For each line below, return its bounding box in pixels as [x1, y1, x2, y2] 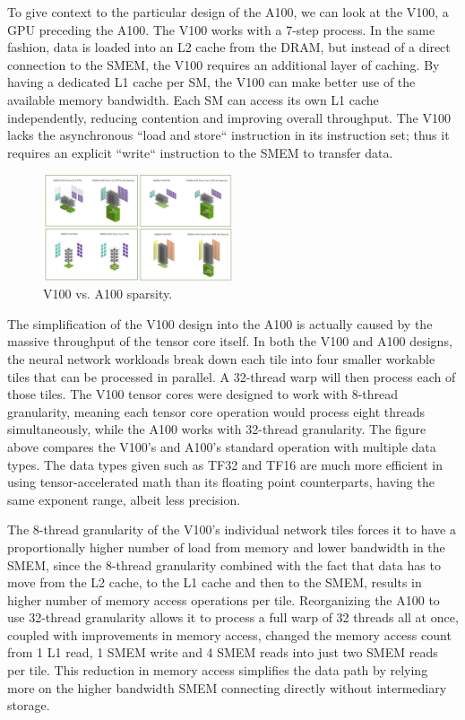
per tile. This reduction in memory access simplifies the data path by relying [7, 661, 428, 680]
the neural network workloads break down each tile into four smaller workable [7, 349, 435, 368]
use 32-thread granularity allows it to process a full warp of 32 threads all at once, [7, 608, 459, 627]
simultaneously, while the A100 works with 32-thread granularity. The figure [7, 420, 426, 438]
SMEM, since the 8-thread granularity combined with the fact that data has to [7, 555, 441, 574]
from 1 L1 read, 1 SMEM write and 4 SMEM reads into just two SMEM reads [7, 643, 438, 662]
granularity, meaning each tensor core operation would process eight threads [7, 402, 426, 421]
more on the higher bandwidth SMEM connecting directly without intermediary [7, 678, 447, 697]
